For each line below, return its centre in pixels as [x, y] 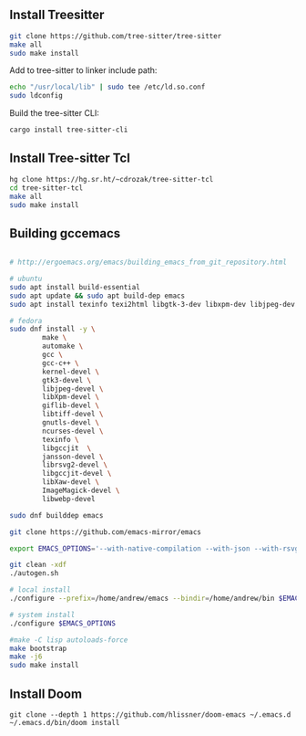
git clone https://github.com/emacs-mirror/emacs [106, 532]
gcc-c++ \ [61, 363]
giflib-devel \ [71, 405]
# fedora [26, 321]
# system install [42, 615]
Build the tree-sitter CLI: [55, 113]
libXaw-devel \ [71, 482]
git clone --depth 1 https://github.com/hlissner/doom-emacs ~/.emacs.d [150, 715]
